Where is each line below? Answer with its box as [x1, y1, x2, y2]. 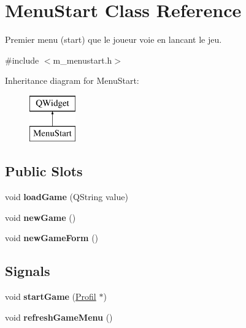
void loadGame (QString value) [5, 190, 128, 203]
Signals [5, 261, 50, 280]
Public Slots [5, 162, 83, 181]
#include [5, 53, 39, 66]
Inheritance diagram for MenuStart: [5, 74, 139, 87]
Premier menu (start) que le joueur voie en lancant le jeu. [5, 33, 222, 46]
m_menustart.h [53, 53, 112, 66]
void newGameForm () [5, 231, 99, 244]
